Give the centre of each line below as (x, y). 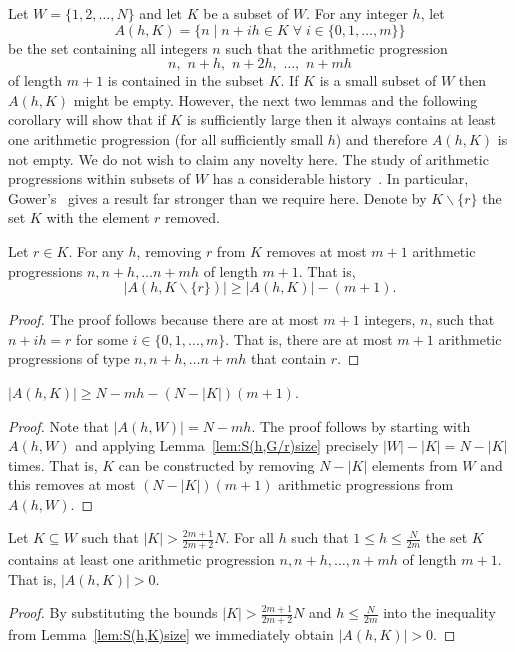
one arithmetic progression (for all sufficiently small (166, 138)
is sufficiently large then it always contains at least (341, 119)
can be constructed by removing (216, 464)
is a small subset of (378, 80)
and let (161, 13)
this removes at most (72, 484)
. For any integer (357, 13)
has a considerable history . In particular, (340, 178)
